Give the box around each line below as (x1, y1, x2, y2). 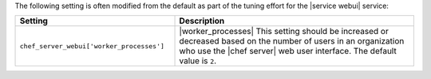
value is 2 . (179, 55, 217, 66)
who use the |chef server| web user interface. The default (179, 46, 397, 57)
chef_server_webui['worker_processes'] (19, 42, 165, 51)
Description (179, 16, 225, 27)
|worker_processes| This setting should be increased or (179, 26, 389, 37)
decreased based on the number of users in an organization (179, 36, 405, 47)
